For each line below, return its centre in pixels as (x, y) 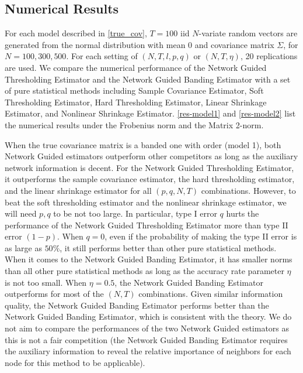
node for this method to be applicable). (75, 362)
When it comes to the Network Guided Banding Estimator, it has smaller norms (149, 259)
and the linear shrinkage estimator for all (78, 190)
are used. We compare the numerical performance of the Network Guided (136, 67)
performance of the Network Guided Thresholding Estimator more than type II (147, 225)
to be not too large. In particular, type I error (135, 213)
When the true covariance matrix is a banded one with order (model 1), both (143, 144)
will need (21, 213)
